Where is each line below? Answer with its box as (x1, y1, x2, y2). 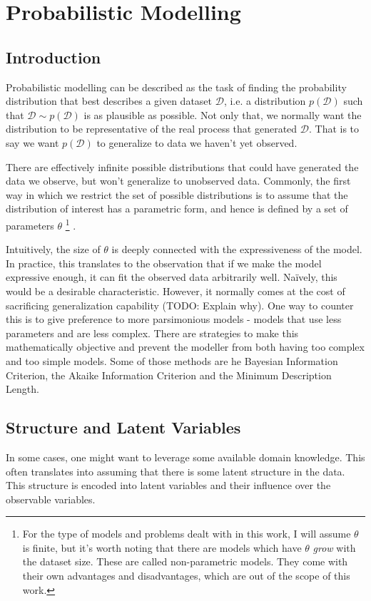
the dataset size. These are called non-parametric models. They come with (22, 554, 348, 569)
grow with (312, 540, 356, 555)
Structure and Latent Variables (6, 416, 241, 438)
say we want (6, 135, 59, 150)
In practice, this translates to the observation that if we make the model (6, 255, 322, 270)
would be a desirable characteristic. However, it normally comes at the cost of (6, 283, 345, 298)
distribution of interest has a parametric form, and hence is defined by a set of (6, 201, 348, 216)
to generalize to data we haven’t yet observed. (96, 135, 298, 150)
